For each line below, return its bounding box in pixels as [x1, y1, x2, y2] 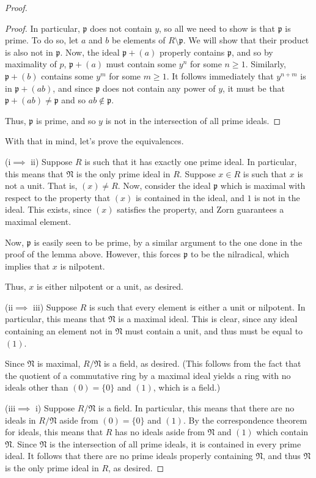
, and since [53, 81, 93, 94]
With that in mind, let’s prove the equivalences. [5, 134, 184, 147]
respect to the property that [5, 191, 111, 204]
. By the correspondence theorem [183, 413, 307, 426]
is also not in [5, 45, 53, 58]
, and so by [231, 45, 273, 58]
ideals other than [5, 381, 68, 394]
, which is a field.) [153, 381, 221, 394]
